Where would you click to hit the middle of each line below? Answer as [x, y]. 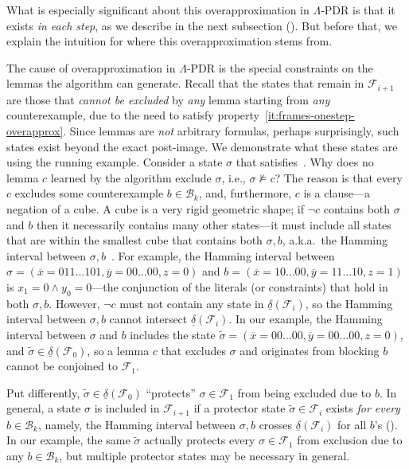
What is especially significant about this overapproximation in [158, 10]
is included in [127, 408]
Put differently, [43, 392]
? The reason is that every [339, 177]
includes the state [173, 334]
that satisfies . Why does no [305, 162]
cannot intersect [148, 319]
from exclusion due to [350, 440]
